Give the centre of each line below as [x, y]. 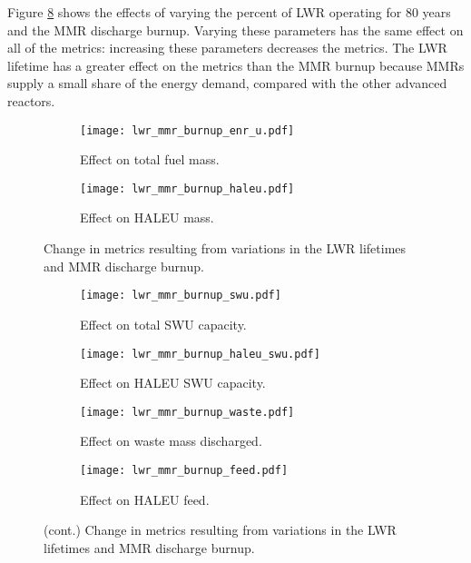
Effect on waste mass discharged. [171, 441]
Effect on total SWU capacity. [163, 324]
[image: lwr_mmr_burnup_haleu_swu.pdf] [200, 354]
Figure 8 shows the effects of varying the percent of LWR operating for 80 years [229, 12]
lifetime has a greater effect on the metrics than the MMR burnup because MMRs [236, 65]
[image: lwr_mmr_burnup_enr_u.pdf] [187, 130]
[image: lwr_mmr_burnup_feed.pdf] [184, 470]
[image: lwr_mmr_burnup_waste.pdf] [187, 412]
